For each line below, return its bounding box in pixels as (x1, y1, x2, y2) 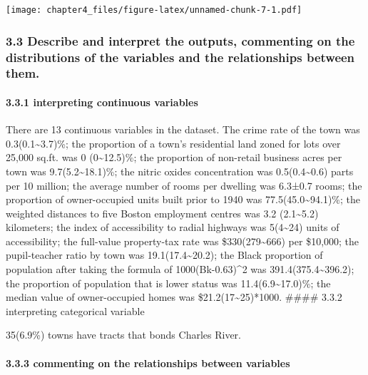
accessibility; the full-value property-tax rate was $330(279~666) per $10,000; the (6, 233, 359, 248)
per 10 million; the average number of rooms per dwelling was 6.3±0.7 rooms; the (6, 178, 362, 192)
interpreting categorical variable (6, 303, 145, 318)
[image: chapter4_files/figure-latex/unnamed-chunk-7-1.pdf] (6, 5, 302, 15)
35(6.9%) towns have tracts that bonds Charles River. (6, 327, 241, 342)
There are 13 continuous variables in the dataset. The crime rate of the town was (6, 122, 360, 137)
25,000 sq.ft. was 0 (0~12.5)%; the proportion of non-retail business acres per (6, 150, 342, 165)
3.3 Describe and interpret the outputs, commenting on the (6, 31, 355, 49)
